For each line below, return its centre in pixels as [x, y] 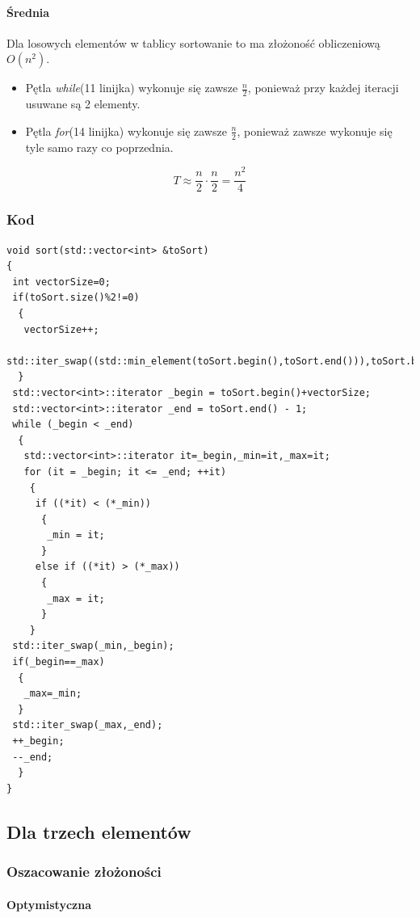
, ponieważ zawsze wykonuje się [315, 131]
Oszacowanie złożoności [84, 872]
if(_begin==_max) [59, 662]
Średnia [28, 12]
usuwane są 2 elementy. [83, 104]
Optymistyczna [49, 904]
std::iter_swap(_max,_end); [88, 725]
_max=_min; [53, 694]
